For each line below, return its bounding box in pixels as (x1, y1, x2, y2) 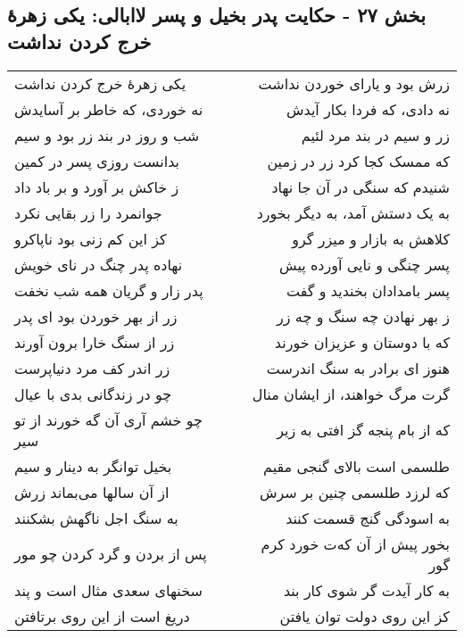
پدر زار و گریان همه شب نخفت (14, 279, 203, 301)
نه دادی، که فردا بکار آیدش (286, 98, 450, 120)
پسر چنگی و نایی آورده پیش (278, 253, 450, 275)
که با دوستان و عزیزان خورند (274, 331, 450, 352)
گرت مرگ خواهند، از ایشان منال (252, 383, 450, 404)
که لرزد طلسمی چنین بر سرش (259, 481, 450, 502)
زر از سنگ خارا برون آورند (14, 331, 175, 352)
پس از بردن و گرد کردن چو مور (14, 543, 207, 565)
